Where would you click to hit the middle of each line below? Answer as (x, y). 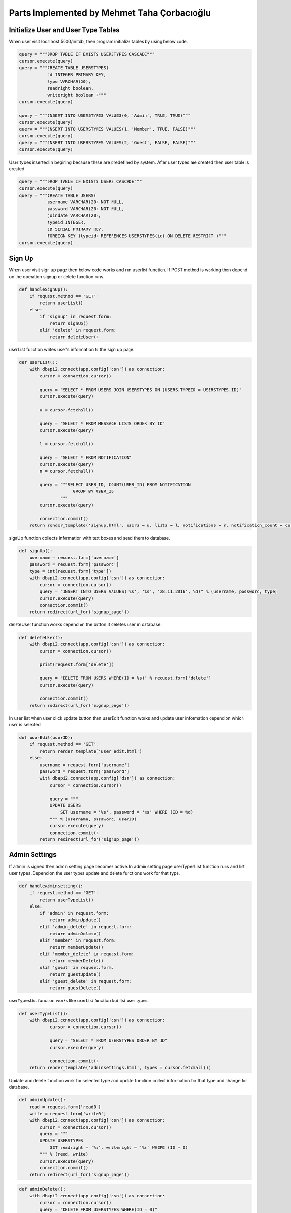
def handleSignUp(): (43, 289)
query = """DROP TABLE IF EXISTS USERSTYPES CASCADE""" (87, 54)
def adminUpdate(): (42, 1100)
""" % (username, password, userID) (93, 819)
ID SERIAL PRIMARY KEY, (75, 229)
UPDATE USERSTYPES (61, 1141)
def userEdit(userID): (46, 738)
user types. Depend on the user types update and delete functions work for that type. (95, 873)
